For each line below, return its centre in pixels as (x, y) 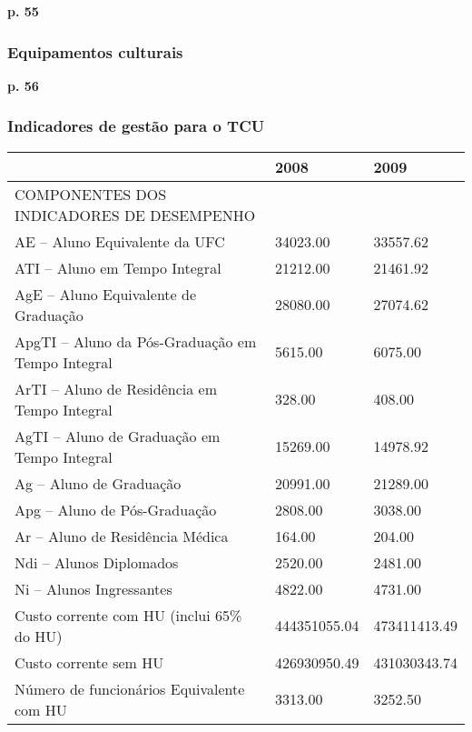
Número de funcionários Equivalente (130, 688)
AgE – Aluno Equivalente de (106, 294)
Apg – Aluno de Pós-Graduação (116, 509)
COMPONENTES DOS (91, 194)
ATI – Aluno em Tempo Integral (118, 267)
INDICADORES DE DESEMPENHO (135, 215)
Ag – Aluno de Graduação (98, 483)
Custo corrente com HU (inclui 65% (128, 615)
